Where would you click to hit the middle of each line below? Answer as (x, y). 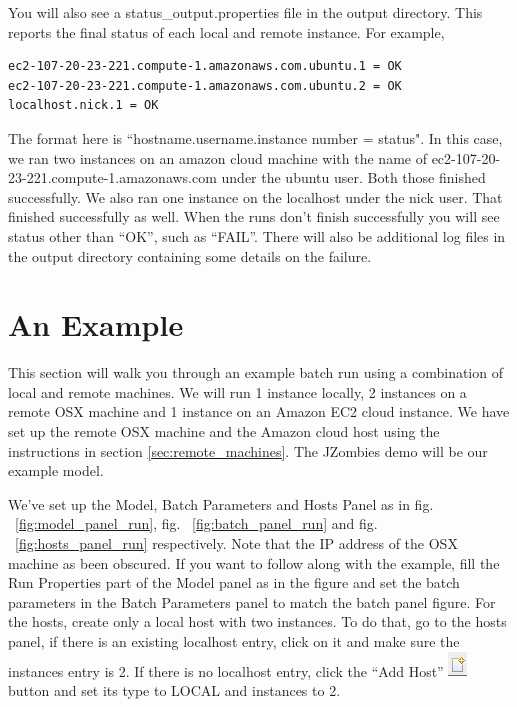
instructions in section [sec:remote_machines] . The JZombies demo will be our (248, 450)
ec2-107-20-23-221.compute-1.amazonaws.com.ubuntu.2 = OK (205, 85)
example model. (56, 470)
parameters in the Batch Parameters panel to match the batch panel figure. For (252, 601)
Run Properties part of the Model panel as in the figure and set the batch (234, 582)
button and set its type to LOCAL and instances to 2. (174, 690)
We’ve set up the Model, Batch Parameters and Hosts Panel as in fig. (221, 503)
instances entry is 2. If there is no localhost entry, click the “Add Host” (226, 670)
